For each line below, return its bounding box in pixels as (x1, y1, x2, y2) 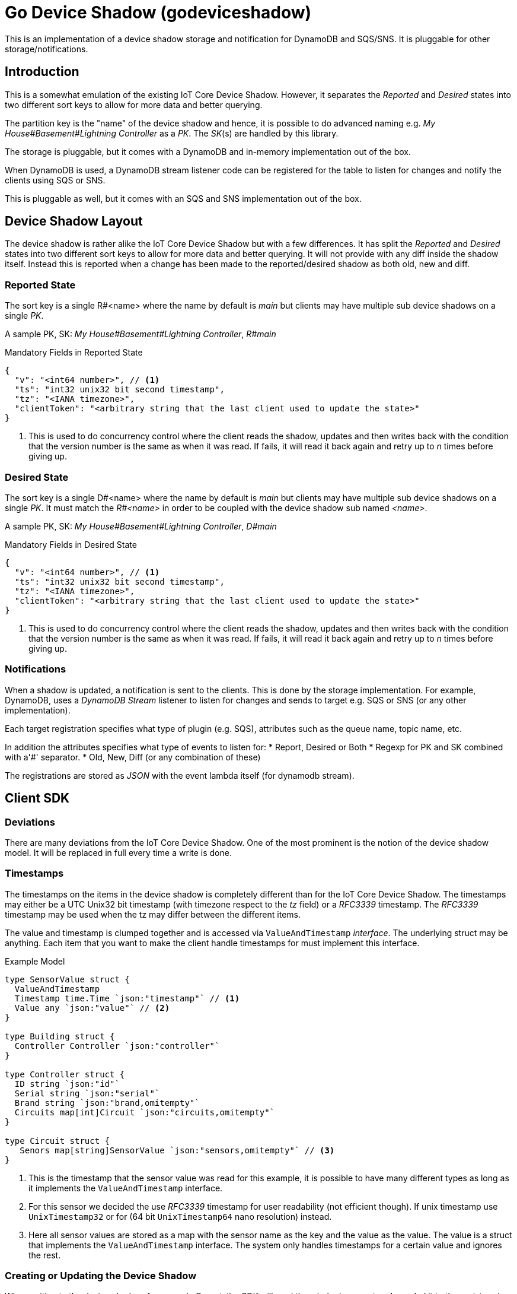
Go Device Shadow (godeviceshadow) (5, 2, 312, 23)
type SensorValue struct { (5, 974, 130, 984)
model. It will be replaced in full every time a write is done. (5, 847, 232, 858)
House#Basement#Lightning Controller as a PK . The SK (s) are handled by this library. (5, 128, 339, 138)
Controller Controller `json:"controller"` (14, 1041, 220, 1051)
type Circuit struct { (5, 1136, 110, 1146)
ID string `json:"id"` (14, 1079, 120, 1089)
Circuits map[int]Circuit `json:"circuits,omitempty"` (14, 1107, 275, 1117)
